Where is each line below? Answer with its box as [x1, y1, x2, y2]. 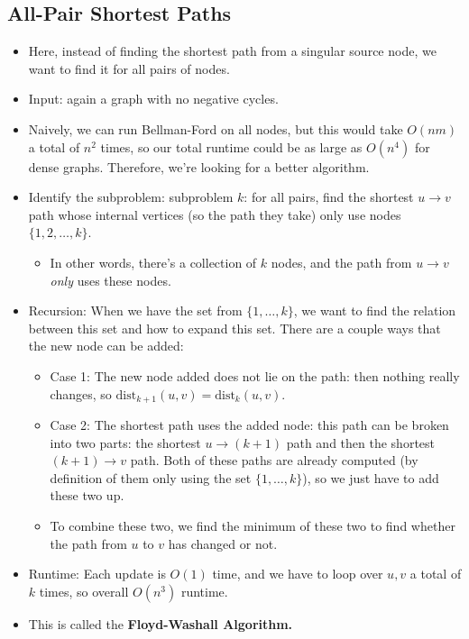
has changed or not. [168, 534, 278, 552]
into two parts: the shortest [50, 433, 201, 452]
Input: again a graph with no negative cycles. [28, 89, 279, 108]
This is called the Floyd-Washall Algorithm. [28, 614, 293, 633]
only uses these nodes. [50, 270, 171, 289]
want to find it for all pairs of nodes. [28, 59, 230, 78]
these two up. [50, 486, 124, 505]
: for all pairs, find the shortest [244, 187, 414, 206]
